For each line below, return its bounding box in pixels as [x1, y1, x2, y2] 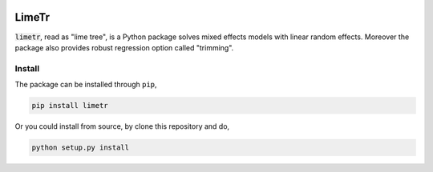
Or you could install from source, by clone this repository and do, [14, 122, 230, 131]
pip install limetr [31, 101, 108, 110]
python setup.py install [31, 143, 130, 152]
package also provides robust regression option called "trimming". [14, 42, 234, 52]
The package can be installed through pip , [14, 80, 157, 90]
